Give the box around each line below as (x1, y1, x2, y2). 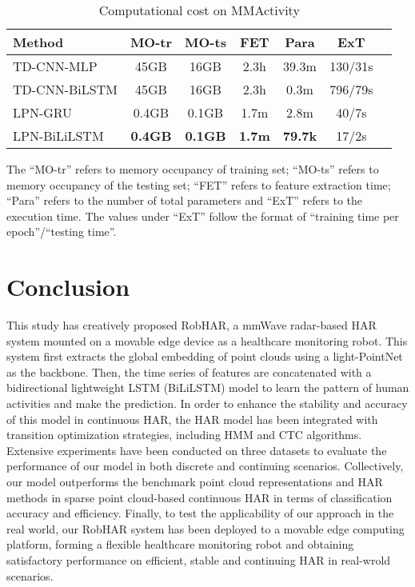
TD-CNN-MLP (13, 57, 98, 75)
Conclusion (6, 270, 130, 303)
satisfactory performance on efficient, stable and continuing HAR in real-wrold (6, 552, 391, 568)
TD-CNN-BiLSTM (13, 80, 118, 98)
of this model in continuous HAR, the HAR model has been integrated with (6, 410, 378, 427)
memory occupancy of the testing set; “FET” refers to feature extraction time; (6, 176, 391, 193)
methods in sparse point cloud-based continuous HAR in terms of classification (6, 489, 393, 505)
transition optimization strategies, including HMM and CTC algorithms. (6, 426, 362, 443)
